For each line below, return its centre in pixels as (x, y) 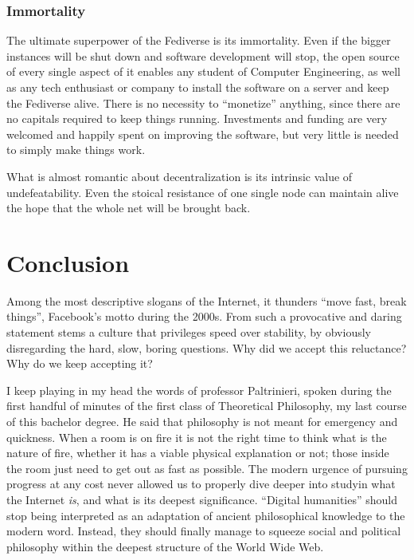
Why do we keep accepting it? (80, 363)
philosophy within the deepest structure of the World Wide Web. (165, 546)
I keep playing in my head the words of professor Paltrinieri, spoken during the (199, 390)
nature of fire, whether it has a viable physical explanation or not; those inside (198, 453)
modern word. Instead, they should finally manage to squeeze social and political (204, 531)
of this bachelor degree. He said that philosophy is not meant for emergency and (202, 422)
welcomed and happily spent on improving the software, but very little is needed (203, 134)
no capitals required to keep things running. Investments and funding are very (197, 118)
